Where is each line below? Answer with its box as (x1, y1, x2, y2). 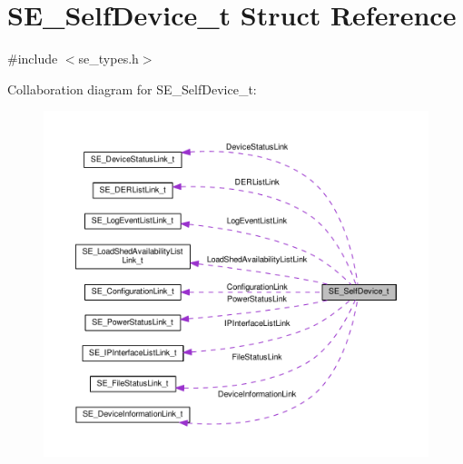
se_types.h (78, 49, 139, 68)
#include (7, 49, 58, 68)
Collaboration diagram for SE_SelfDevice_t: (7, 79, 257, 98)
